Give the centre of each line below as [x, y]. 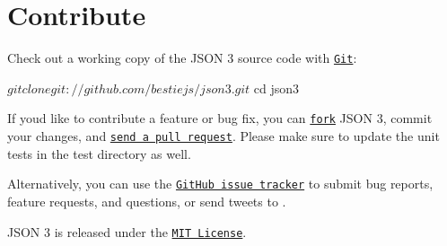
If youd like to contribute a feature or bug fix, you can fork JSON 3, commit [220, 118]
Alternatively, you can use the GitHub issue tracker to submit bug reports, [220, 184]
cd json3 [276, 88]
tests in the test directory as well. [99, 153]
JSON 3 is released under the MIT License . [127, 231]
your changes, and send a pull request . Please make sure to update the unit [223, 136]
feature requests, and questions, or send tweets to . [147, 201]
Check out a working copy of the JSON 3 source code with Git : [182, 58]
